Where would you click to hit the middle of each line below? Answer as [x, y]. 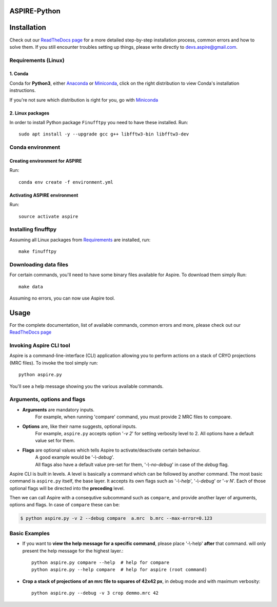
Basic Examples [29, 533]
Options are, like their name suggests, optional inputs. [80, 426]
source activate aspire [48, 216]
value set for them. [55, 441]
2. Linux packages [29, 113]
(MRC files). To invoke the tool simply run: [54, 363]
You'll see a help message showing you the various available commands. [86, 386]
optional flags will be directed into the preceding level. [67, 488]
